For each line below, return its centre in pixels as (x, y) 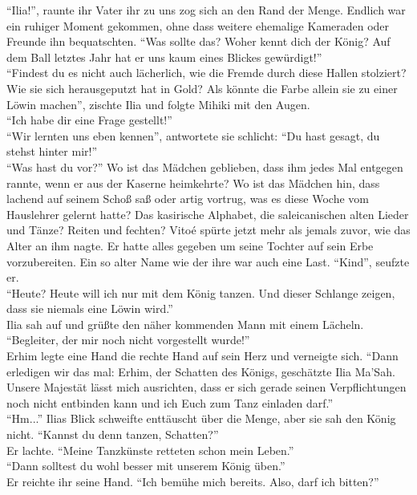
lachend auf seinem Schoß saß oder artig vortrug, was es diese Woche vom (188, 199)
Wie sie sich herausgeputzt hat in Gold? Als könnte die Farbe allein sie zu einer (202, 88)
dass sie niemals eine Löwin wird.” (90, 308)
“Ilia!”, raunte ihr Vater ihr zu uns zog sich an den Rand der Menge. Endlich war (206, 10)
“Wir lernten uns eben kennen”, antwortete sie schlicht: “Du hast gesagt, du (193, 135)
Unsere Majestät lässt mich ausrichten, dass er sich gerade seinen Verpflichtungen (206, 387)
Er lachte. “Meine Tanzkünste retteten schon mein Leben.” (150, 450)
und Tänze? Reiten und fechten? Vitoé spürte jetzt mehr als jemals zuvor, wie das (208, 230)
